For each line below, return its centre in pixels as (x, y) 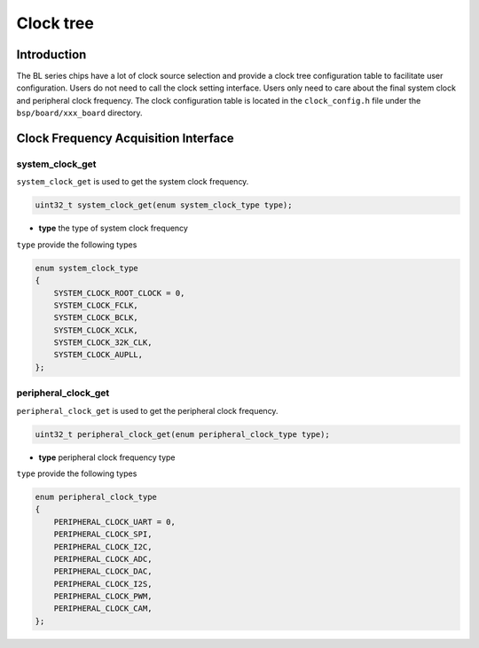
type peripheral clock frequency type (107, 457)
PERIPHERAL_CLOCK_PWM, (103, 597)
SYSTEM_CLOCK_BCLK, (96, 318)
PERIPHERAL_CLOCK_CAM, (103, 609)
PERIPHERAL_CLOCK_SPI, (103, 535)
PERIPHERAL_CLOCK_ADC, (103, 559)
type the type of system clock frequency (113, 228)
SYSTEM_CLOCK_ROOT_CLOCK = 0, (119, 293)
